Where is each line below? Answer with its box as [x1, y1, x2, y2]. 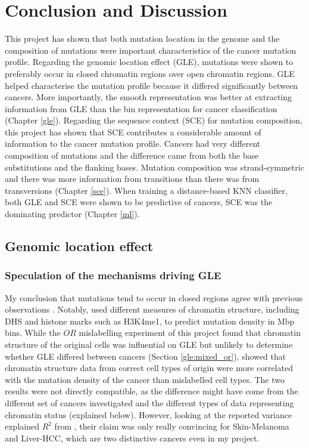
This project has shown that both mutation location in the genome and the [5, 32, 280, 45]
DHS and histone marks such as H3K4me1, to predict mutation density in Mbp [5, 314, 295, 327]
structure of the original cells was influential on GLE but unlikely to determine [5, 338, 293, 350]
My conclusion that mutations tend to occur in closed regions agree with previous [5, 291, 303, 304]
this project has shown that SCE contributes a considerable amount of [5, 125, 261, 138]
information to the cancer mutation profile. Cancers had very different [5, 137, 261, 150]
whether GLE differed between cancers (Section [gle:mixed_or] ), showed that [5, 350, 286, 362]
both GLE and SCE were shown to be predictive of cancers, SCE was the [5, 196, 273, 208]
